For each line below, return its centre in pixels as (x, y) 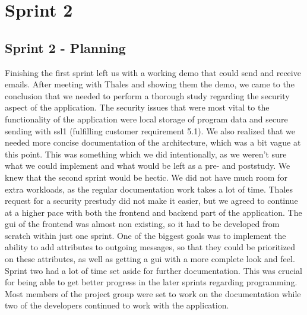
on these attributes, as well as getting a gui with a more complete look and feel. (150, 259)
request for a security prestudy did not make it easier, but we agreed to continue (151, 201)
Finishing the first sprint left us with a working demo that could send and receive (153, 72)
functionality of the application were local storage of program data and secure (146, 119)
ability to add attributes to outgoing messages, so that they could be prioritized (150, 247)
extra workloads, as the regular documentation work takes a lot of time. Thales (149, 189)
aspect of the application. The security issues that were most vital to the (137, 107)
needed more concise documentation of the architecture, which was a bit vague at (153, 142)
